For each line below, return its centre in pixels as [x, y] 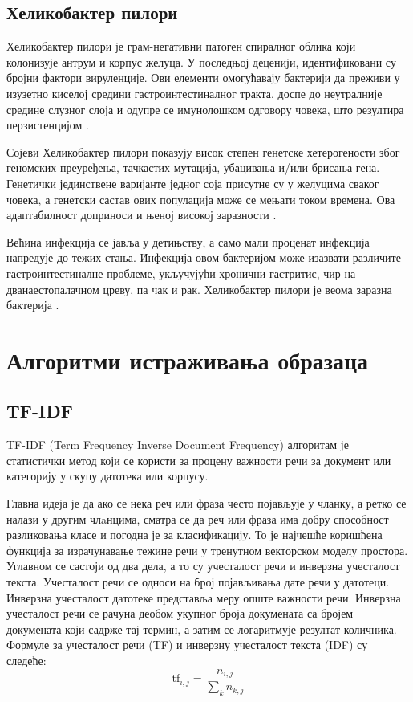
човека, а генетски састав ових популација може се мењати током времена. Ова [201, 199]
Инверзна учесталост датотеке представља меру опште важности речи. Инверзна [204, 597]
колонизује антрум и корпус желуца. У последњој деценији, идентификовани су [201, 61]
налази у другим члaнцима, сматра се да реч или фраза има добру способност [198, 518]
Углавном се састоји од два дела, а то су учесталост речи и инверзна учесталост [203, 566]
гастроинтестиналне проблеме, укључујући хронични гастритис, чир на [181, 273]
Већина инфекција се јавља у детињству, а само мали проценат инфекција [188, 241]
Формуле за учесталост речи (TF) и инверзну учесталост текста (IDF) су [187, 645]
